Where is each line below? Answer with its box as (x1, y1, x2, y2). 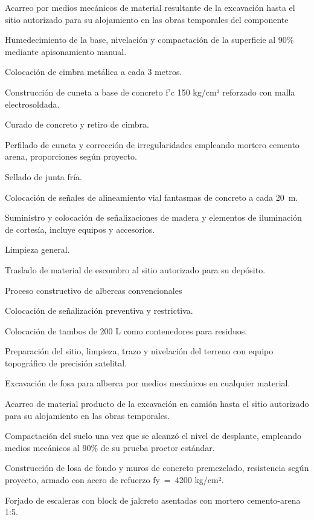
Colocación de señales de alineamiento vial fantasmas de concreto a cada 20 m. (5, 190, 298, 203)
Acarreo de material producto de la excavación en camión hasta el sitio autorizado (5, 397, 309, 410)
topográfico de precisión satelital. (5, 356, 127, 369)
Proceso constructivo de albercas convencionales (5, 284, 182, 296)
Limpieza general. (5, 243, 70, 256)
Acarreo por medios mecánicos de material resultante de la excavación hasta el (5, 1, 295, 13)
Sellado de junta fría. (5, 170, 83, 183)
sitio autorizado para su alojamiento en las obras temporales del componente (5, 13, 289, 25)
